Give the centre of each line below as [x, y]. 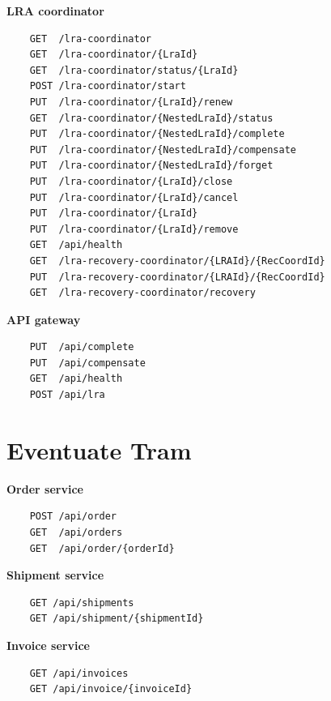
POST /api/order [73, 517]
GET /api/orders [76, 532]
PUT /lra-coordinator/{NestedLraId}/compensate [163, 150]
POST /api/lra [67, 395]
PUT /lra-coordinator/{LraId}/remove [134, 229]
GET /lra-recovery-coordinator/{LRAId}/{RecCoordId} [177, 261]
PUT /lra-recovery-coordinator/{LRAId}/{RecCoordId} [177, 277]
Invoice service [48, 645]
